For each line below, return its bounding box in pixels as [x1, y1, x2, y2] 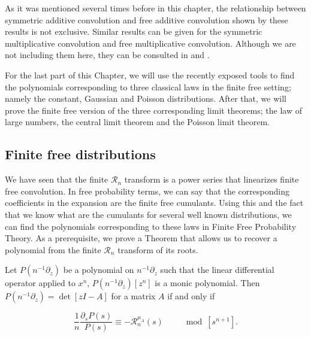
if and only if [167, 290, 215, 302]
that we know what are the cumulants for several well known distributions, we [5, 208, 292, 220]
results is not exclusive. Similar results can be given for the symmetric [5, 25, 262, 38]
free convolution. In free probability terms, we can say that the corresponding [5, 184, 289, 197]
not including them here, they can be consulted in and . [5, 48, 210, 61]
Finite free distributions [5, 145, 156, 163]
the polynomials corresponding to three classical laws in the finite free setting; [5, 80, 291, 93]
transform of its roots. [117, 243, 198, 256]
